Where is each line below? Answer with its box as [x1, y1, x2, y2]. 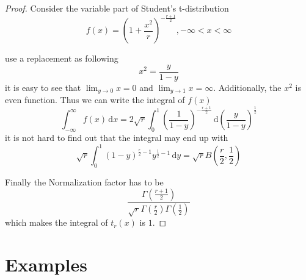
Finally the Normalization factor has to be [5, 176, 164, 188]
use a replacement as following [5, 52, 118, 65]
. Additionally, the [213, 81, 282, 93]
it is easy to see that [5, 81, 81, 93]
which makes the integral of [5, 216, 108, 229]
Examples [5, 252, 87, 277]
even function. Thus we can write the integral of [5, 93, 185, 106]
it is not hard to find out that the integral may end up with [5, 131, 228, 144]
